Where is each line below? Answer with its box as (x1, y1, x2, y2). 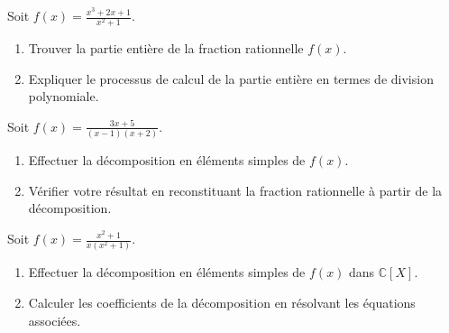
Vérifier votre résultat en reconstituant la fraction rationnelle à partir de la (28, 180, 443, 199)
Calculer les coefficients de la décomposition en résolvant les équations (28, 292, 416, 311)
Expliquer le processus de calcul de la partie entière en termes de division (28, 69, 434, 88)
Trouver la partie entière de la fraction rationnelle (28, 39, 304, 58)
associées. (28, 310, 81, 329)
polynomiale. (28, 87, 99, 106)
